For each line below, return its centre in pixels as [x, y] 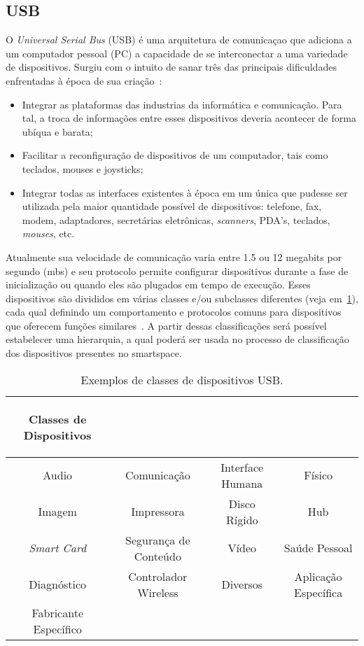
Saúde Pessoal [318, 548]
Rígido [242, 519]
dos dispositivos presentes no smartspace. [94, 353]
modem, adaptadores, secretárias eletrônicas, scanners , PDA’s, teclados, [176, 219]
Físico [318, 475]
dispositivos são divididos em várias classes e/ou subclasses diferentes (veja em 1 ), [182, 298]
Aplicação [318, 576]
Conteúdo [157, 556]
